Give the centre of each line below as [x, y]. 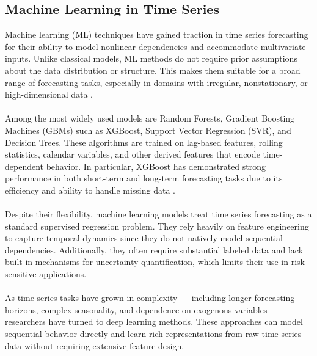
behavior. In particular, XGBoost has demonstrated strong [156, 166]
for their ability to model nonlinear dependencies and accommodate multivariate [155, 46]
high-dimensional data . [49, 94]
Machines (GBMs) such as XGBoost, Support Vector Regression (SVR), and [148, 130]
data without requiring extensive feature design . [95, 345]
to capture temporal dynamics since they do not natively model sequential [144, 238]
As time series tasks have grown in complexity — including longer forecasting [150, 298]
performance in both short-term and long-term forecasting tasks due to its [144, 178]
